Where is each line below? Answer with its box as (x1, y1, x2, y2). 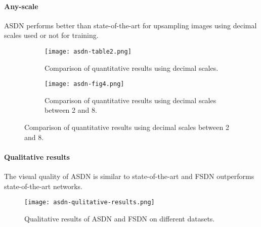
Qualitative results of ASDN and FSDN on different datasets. (24, 213, 215, 223)
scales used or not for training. (4, 30, 99, 40)
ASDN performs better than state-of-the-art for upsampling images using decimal (4, 20, 257, 30)
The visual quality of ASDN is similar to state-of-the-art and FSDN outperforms (4, 171, 254, 181)
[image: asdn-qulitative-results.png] (24, 199, 155, 206)
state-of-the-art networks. (4, 180, 82, 191)
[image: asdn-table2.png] (45, 48, 132, 55)
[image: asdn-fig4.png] (45, 80, 124, 88)
